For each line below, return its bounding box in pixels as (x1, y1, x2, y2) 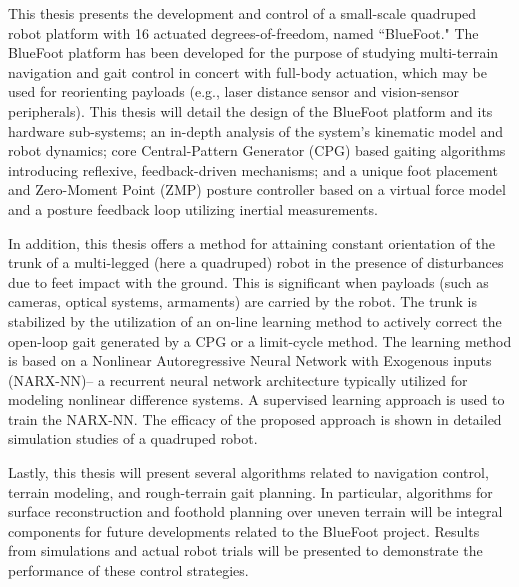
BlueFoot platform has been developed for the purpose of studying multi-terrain (8, 42, 499, 63)
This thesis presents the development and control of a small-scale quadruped (8, 3, 477, 23)
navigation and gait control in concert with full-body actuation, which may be (8, 61, 487, 82)
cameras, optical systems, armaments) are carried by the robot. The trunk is (8, 291, 477, 312)
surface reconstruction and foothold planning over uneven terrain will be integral (8, 501, 503, 522)
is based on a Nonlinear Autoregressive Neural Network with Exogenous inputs (8, 350, 492, 371)
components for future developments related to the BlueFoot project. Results (8, 520, 480, 541)
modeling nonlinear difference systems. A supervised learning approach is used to (8, 389, 505, 410)
